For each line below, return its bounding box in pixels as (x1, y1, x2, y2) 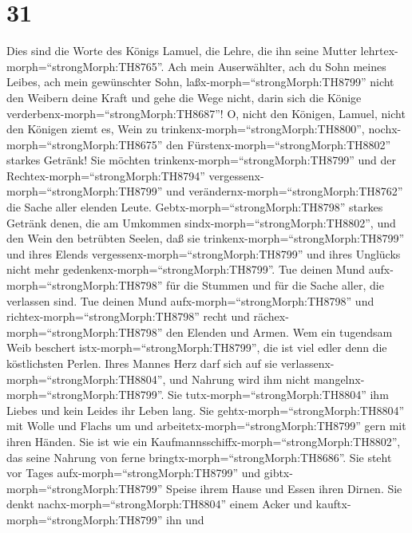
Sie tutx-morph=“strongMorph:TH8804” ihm (168, 386, 389, 403)
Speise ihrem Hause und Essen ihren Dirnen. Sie (166, 480, 402, 496)
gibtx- (263, 464, 293, 481)
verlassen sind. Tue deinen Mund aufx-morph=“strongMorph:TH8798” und (6, 292, 374, 309)
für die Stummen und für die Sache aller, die (166, 277, 384, 294)
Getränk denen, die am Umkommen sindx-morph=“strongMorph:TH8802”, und (6, 214, 396, 231)
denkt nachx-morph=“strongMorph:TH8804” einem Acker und (6, 495, 312, 512)
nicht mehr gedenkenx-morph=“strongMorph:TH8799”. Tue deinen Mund (6, 261, 366, 278)
